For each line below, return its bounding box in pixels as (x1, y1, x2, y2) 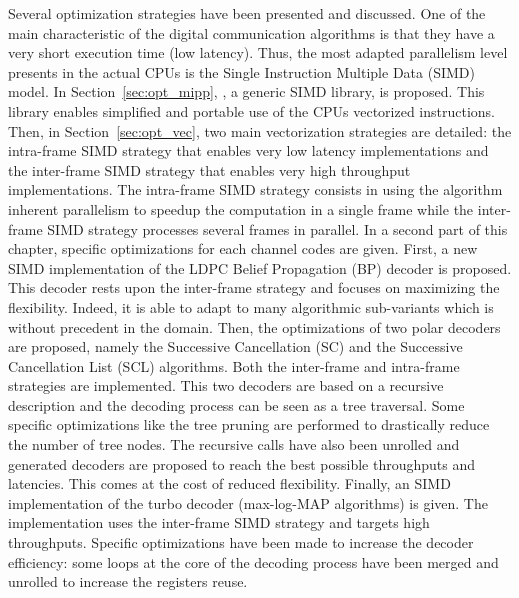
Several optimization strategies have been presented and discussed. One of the (8, 3, 486, 23)
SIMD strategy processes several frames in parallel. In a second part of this (47, 218, 508, 239)
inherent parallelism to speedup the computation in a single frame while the (8, 198, 474, 219)
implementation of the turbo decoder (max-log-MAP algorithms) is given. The (8, 492, 488, 513)
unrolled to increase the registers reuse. (8, 571, 248, 592)
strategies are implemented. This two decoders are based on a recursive (8, 375, 444, 396)
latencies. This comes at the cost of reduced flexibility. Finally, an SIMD (8, 473, 451, 494)
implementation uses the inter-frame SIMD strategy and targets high (8, 512, 430, 533)
